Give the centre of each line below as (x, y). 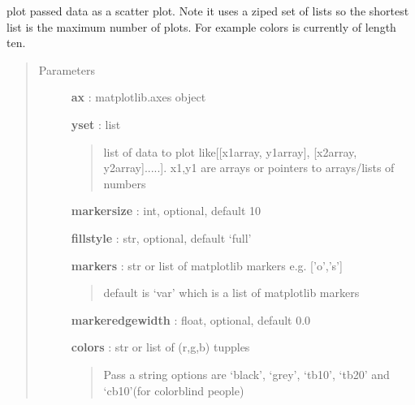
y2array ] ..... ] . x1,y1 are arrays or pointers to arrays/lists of (249, 168)
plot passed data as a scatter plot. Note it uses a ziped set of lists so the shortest (208, 11)
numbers (125, 183)
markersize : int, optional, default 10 (166, 211)
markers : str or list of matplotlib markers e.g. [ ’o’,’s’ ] (207, 265)
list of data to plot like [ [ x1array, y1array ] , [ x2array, (230, 151)
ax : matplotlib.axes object (138, 97)
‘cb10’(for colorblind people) (174, 390)
